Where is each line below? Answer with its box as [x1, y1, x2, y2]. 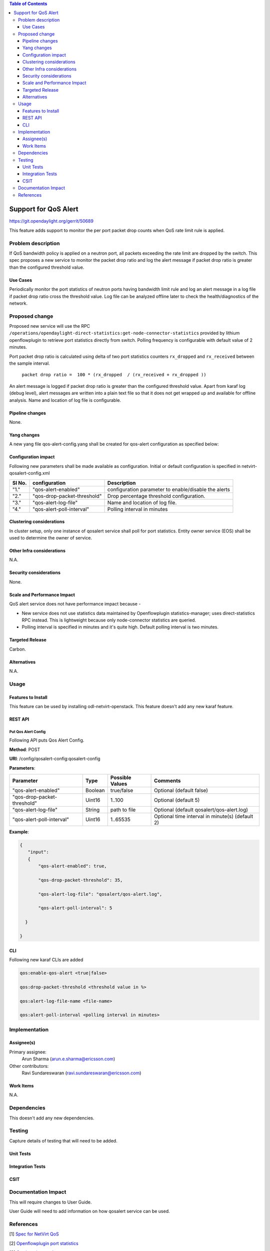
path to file [110, 806, 136, 813]
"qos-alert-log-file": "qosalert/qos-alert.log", [38, 891, 162, 897]
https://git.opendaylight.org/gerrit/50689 [9, 218, 93, 224]
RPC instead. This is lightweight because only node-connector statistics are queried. [21, 617, 196, 623]
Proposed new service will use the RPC [9, 323, 90, 329]
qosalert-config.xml [9, 470, 50, 476]
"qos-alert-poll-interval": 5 [38, 905, 112, 911]
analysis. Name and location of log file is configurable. [9, 397, 121, 403]
